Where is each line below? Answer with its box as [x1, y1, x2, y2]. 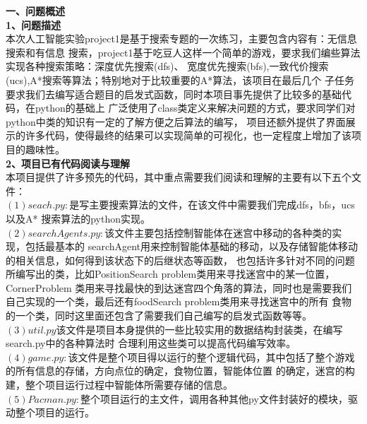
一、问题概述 [6, 4, 65, 18]
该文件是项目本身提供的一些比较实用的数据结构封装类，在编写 [56, 322, 343, 336]
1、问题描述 [6, 17, 61, 32]
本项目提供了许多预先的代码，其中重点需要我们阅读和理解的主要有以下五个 [6, 170, 351, 184]
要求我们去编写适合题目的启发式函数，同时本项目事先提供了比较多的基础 [6, 86, 342, 101]
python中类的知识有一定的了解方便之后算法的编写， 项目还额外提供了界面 [6, 114, 346, 129]
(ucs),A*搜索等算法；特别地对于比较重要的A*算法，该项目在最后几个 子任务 [6, 72, 354, 87]
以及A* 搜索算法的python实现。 [6, 211, 150, 225]
